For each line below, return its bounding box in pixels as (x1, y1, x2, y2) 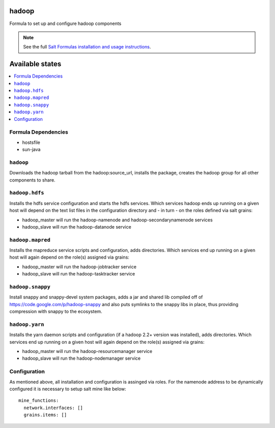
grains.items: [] (23, 412, 67, 418)
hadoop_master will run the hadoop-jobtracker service (22, 263, 137, 270)
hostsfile (22, 139, 41, 145)
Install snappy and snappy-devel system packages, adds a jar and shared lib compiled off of (9, 294, 203, 300)
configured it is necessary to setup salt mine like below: (9, 386, 127, 392)
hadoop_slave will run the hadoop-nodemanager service (22, 355, 141, 362)
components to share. (9, 177, 56, 183)
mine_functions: (18, 398, 59, 404)
